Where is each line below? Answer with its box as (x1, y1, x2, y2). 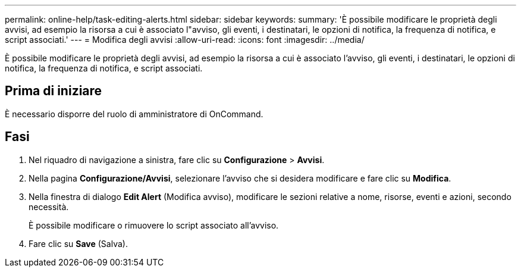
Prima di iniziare (5, 83, 102, 99)
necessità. (29, 201, 69, 212)
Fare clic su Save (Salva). (29, 238, 128, 249)
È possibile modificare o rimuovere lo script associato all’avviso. (29, 220, 279, 230)
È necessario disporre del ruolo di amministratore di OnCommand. (5, 108, 263, 119)
